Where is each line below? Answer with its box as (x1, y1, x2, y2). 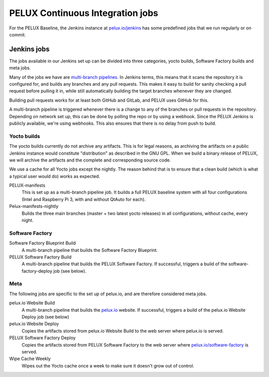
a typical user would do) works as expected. (9, 173, 101, 179)
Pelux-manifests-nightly (9, 203, 59, 209)
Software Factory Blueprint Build (9, 240, 76, 246)
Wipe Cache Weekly (9, 356, 51, 362)
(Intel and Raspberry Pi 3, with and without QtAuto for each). (21, 196, 146, 202)
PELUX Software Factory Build (9, 254, 72, 260)
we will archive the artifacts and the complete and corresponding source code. (9, 157, 171, 163)
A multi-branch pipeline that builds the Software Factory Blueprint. (21, 247, 158, 253)
